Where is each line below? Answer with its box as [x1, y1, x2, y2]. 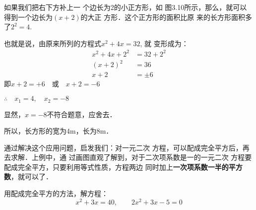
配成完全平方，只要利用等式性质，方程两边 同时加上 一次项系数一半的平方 [4, 161, 243, 172]
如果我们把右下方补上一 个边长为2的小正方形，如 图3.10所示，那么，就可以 [4, 2, 247, 12]
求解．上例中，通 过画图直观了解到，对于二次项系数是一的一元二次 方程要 [10, 152, 252, 162]
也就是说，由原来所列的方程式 [4, 38, 101, 48]
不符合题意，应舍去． [47, 109, 117, 119]
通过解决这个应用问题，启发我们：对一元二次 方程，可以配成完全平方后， [4, 142, 243, 152]
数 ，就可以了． [4, 171, 53, 182]
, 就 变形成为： [140, 38, 189, 48]
